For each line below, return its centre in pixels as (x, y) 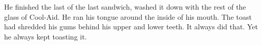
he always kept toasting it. (46, 36)
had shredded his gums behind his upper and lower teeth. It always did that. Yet (131, 27)
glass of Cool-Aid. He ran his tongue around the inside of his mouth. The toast (128, 16)
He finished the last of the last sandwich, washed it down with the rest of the (125, 7)
